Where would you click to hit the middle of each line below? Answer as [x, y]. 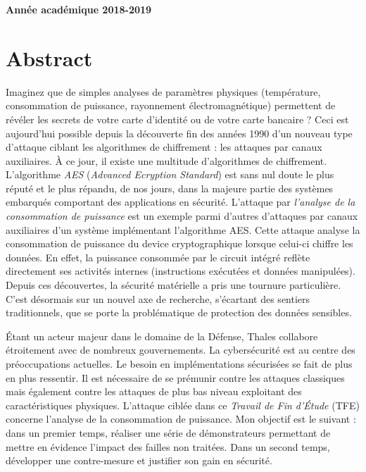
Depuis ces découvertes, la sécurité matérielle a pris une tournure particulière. [173, 285]
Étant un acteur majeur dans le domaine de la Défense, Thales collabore [162, 336]
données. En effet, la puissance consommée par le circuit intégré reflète [158, 257]
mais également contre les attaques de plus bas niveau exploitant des [154, 391]
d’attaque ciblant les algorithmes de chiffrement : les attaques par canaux [164, 147]
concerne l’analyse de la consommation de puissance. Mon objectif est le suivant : [181, 419]
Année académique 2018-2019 [79, 9]
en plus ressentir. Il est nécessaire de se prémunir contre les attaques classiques [175, 377]
